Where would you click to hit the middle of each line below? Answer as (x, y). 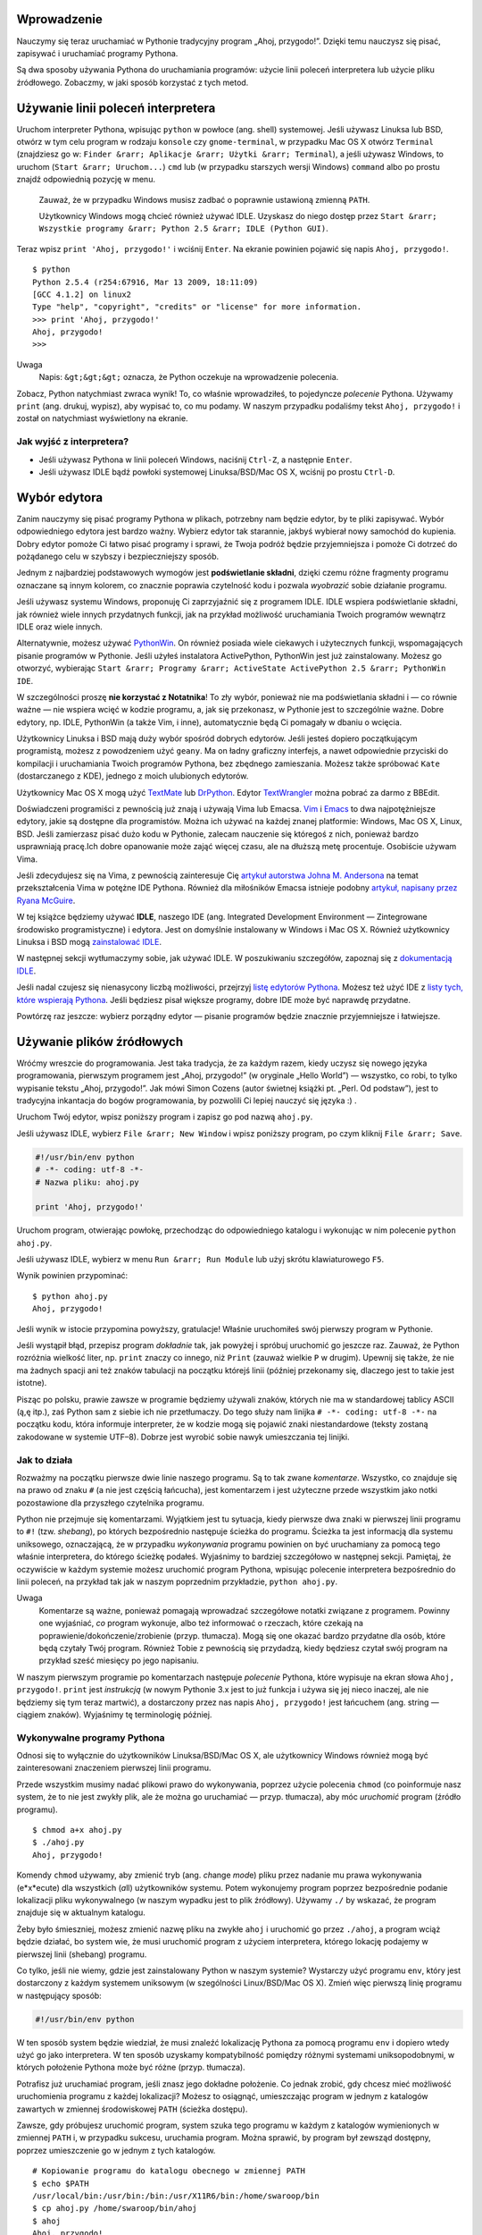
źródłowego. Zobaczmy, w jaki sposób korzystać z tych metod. (133, 82)
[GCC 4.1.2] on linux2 (82, 294)
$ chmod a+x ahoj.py (77, 1830)
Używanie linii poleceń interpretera (116, 108)
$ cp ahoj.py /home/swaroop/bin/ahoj (115, 2209)
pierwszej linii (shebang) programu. (82, 1954)
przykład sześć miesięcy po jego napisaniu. (119, 1661)
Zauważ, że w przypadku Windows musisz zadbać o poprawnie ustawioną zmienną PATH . (204, 199)
